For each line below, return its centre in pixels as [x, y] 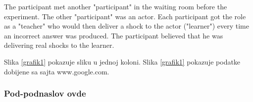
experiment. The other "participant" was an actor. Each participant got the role [125, 16]
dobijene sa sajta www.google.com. [57, 71]
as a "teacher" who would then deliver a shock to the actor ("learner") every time [126, 26]
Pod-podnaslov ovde [45, 93]
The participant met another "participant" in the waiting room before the [116, 6]
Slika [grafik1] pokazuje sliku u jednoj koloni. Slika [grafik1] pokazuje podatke [122, 61]
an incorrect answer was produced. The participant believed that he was [114, 35]
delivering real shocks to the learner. [59, 45]
